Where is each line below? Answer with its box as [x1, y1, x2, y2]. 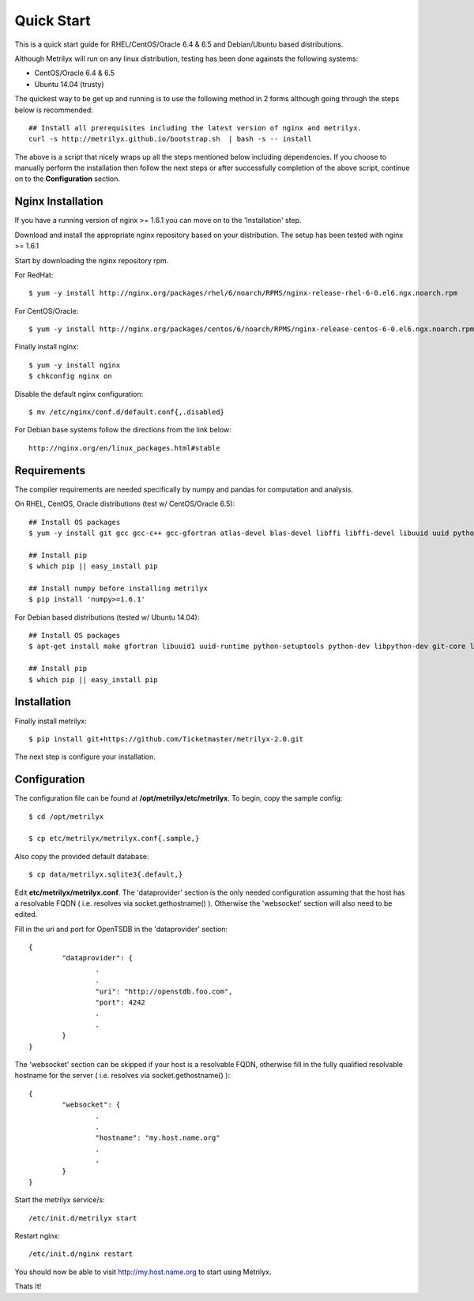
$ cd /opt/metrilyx [28, 812, 104, 821]
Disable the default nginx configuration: [14, 389, 144, 398]
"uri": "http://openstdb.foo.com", [95, 986, 233, 996]
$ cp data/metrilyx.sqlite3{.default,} [28, 870, 183, 879]
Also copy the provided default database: [14, 851, 149, 861]
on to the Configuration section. [14, 174, 121, 183]
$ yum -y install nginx [28, 360, 121, 369]
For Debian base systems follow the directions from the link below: [14, 425, 232, 435]
